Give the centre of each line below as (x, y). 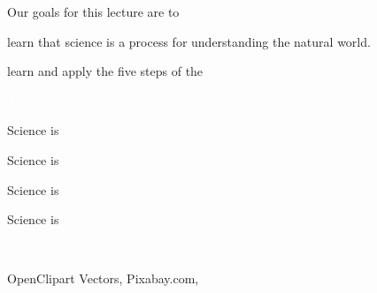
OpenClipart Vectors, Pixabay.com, (103, 278)
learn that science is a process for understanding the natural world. (189, 41)
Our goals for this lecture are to (93, 11)
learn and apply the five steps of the (105, 71)
